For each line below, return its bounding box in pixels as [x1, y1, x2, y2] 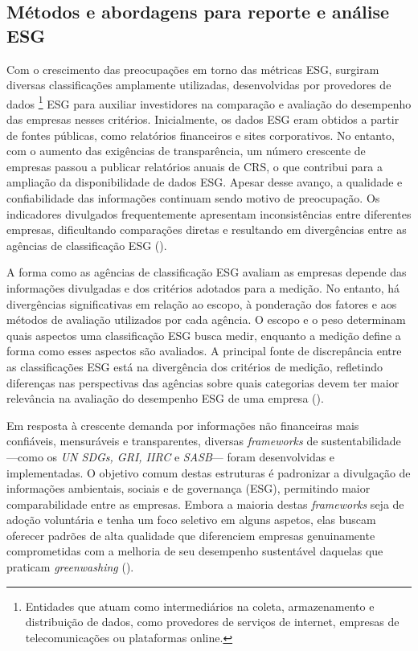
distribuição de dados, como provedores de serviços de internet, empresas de [25, 613, 400, 630]
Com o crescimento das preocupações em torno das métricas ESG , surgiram [6, 60, 379, 77]
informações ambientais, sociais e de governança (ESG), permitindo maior [6, 480, 371, 497]
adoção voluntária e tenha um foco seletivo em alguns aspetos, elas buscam [6, 511, 376, 528]
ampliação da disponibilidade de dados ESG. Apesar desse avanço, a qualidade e [6, 174, 403, 190]
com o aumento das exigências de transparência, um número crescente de [6, 142, 366, 159]
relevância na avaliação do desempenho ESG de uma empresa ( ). [6, 390, 324, 407]
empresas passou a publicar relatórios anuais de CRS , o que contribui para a [6, 158, 383, 174]
